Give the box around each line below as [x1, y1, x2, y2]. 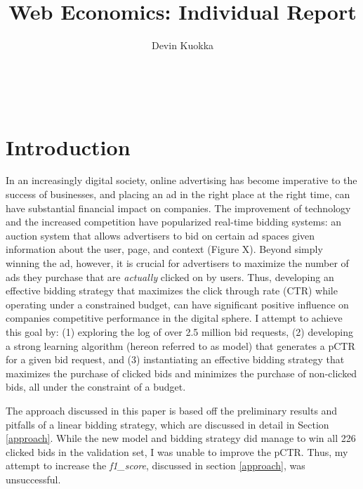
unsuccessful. [6, 471, 61, 486]
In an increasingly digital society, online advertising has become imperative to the [6, 173, 357, 188]
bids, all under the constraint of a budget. [6, 379, 186, 394]
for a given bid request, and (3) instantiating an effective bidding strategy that [6, 352, 345, 367]
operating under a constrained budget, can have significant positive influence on [6, 296, 349, 311]
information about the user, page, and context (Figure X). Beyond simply [6, 242, 323, 256]
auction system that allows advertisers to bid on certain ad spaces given [6, 228, 315, 242]
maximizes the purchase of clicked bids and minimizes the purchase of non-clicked [6, 365, 357, 380]
